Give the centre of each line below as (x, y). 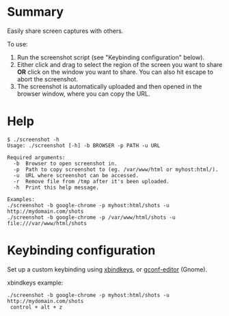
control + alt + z (36, 307)
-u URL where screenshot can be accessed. (76, 175)
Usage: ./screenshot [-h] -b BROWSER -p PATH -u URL (84, 145)
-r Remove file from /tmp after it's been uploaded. (91, 181)
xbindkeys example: (35, 282)
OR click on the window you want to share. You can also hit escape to (115, 72)
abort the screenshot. (48, 79)
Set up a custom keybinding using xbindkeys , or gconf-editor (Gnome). (107, 269)
